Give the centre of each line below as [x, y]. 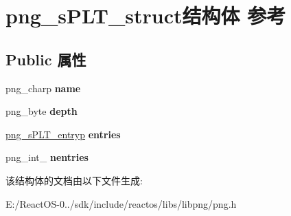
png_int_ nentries [47, 157]
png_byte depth [42, 111]
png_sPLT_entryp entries [63, 134]
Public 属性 [46, 59]
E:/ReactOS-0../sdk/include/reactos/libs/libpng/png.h [121, 203]
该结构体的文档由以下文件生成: [74, 180]
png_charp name [43, 88]
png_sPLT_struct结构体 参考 [146, 15]
